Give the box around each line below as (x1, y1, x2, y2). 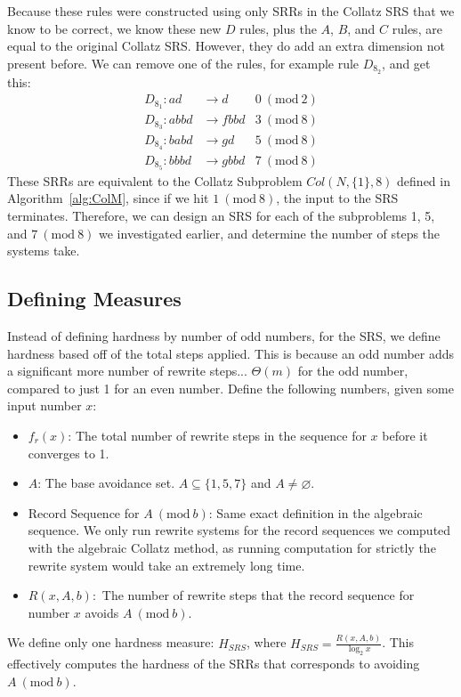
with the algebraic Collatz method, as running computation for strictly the (28, 538, 436, 556)
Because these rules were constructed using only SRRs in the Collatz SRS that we (7, 2, 455, 20)
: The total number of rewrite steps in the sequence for (68, 425, 367, 444)
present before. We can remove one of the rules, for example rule (7, 53, 360, 72)
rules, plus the (239, 19, 317, 37)
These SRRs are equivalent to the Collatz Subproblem (7, 171, 303, 190)
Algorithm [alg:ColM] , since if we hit (7, 189, 209, 207)
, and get (382, 53, 431, 72)
